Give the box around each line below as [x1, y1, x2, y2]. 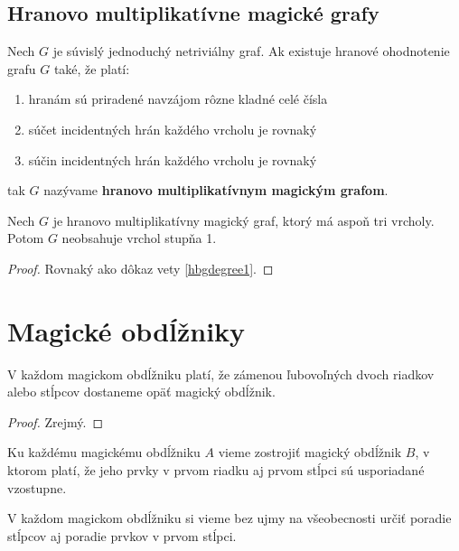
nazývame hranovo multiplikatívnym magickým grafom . [43, 181, 389, 200]
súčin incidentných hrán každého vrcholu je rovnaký [28, 150, 317, 169]
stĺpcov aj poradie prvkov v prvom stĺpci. [7, 526, 237, 545]
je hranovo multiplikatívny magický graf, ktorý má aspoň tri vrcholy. [52, 210, 435, 229]
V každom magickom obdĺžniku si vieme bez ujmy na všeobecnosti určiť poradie [7, 509, 452, 528]
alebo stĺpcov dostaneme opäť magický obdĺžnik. [7, 382, 276, 401]
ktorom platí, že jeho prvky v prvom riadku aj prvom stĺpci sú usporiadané [7, 461, 425, 480]
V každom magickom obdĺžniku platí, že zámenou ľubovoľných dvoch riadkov [7, 364, 435, 383]
